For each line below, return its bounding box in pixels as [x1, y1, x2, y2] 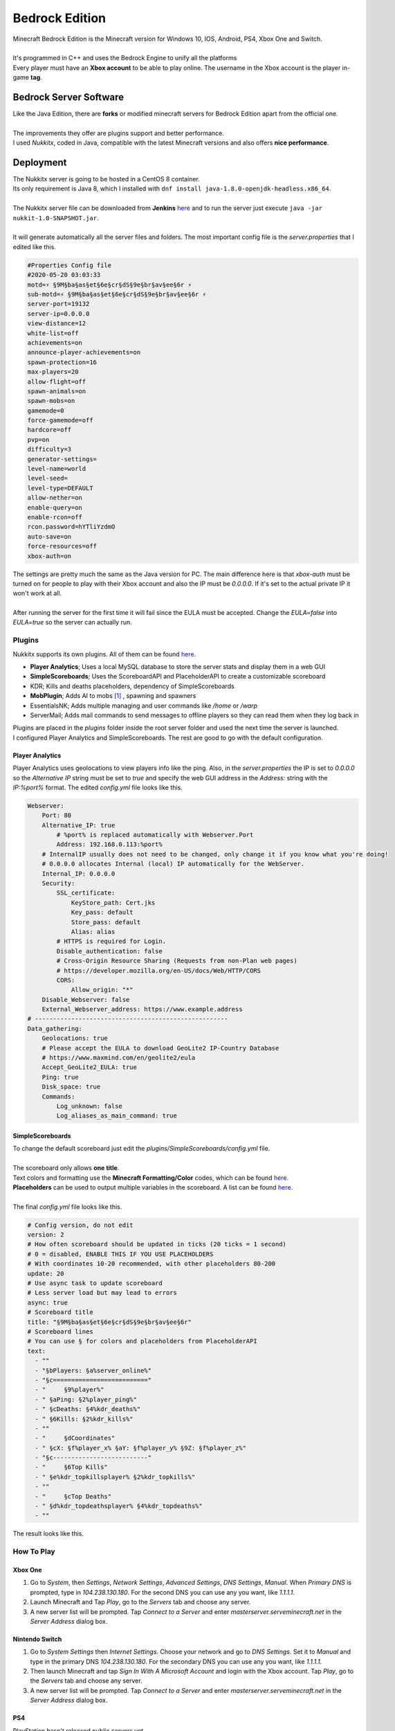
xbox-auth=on [27, 552, 72, 560]
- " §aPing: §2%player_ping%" [35, 1395, 138, 1403]
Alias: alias [71, 928, 116, 935]
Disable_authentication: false [56, 947, 163, 955]
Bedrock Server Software [12, 91, 125, 103]
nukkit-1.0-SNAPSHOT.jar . [12, 213, 99, 222]
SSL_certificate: [56, 889, 116, 897]
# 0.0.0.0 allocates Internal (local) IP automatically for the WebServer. [42, 860, 305, 868]
